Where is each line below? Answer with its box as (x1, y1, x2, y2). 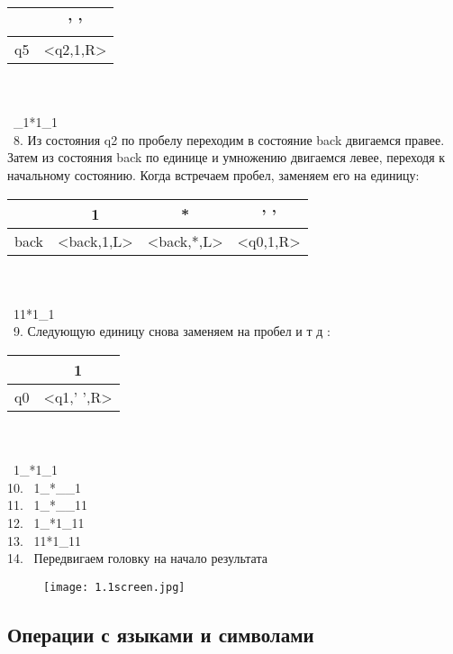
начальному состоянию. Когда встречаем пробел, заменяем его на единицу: (7, 165, 420, 184)
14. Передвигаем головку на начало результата (7, 549, 267, 568)
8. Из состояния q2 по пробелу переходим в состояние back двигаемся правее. (13, 130, 445, 149)
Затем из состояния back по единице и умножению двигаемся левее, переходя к (7, 148, 446, 167)
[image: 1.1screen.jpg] (43, 580, 186, 594)
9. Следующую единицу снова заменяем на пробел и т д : (13, 322, 331, 341)
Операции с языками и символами (7, 620, 314, 648)
